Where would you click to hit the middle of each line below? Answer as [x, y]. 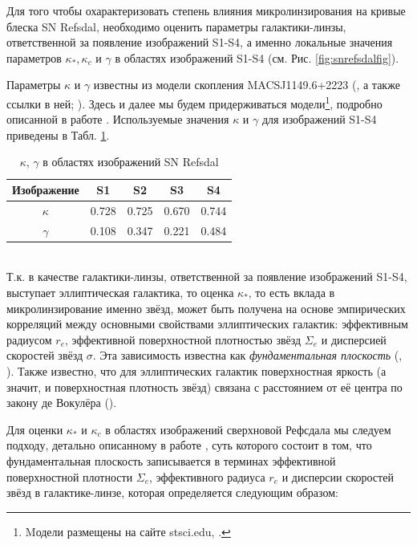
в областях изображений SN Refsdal [131, 162]
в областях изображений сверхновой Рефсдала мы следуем [248, 429]
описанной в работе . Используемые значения [118, 119]
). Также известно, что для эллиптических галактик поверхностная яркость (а [196, 370]
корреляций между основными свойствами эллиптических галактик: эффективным [207, 324]
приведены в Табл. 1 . [58, 134]
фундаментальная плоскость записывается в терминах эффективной [171, 460]
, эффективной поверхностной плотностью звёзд [183, 339]
